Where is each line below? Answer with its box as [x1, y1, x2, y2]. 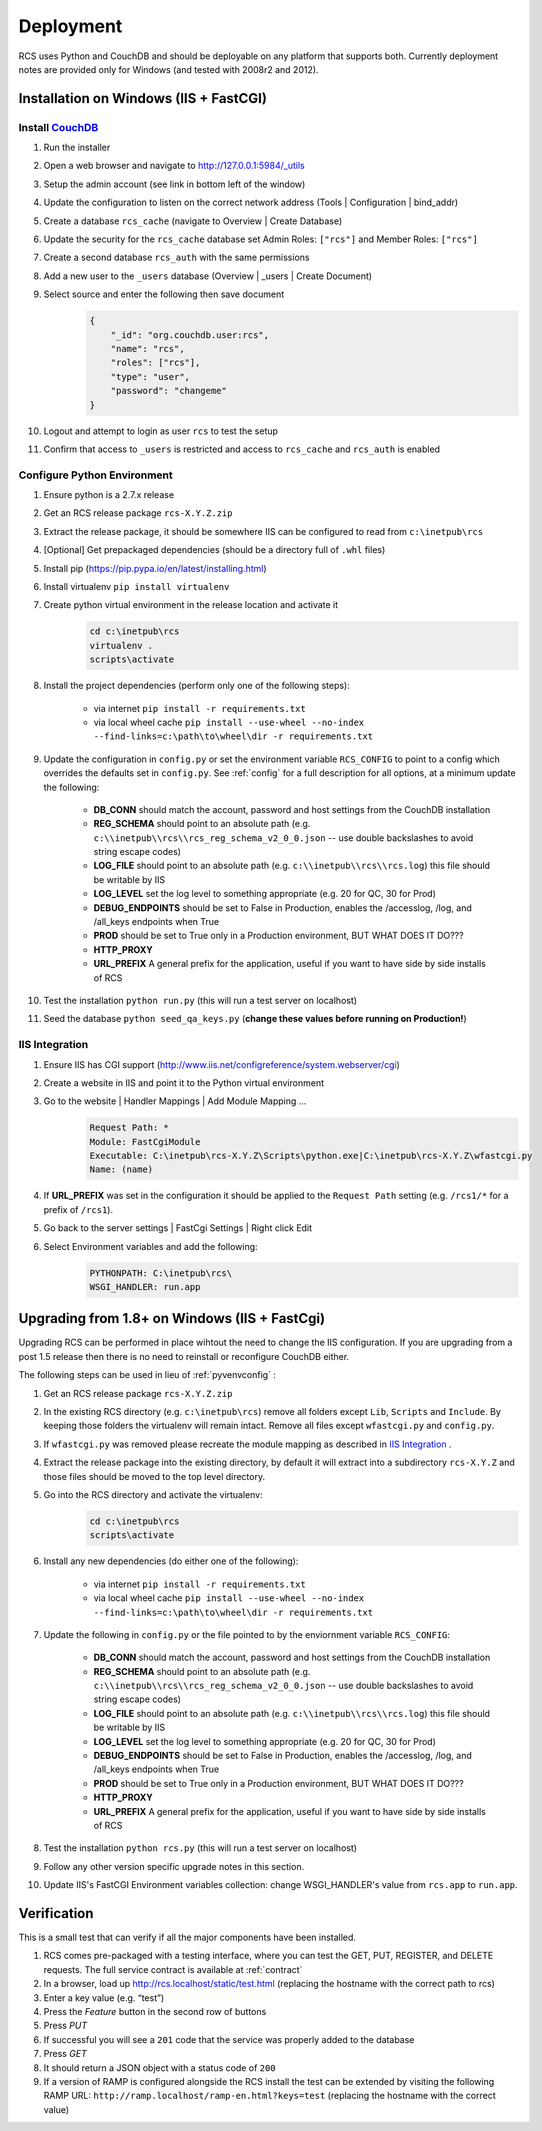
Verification [18, 1905, 94, 1922]
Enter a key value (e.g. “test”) [43, 1991, 165, 2004]
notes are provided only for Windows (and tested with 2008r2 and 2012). [18, 63, 319, 75]
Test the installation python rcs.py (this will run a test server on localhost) [43, 1842, 358, 1854]
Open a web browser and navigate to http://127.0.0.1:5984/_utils [43, 160, 305, 172]
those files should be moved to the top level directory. [43, 1470, 265, 1482]
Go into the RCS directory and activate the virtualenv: [43, 1488, 264, 1500]
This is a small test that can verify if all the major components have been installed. [18, 1931, 357, 1944]
